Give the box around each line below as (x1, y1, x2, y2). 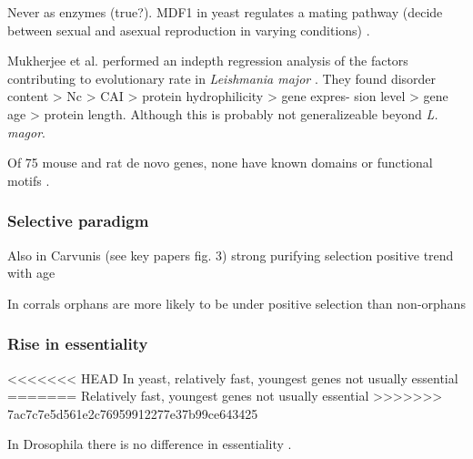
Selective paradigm (7, 209, 149, 232)
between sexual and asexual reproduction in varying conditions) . (7, 20, 370, 39)
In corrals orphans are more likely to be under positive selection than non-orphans (7, 293, 466, 312)
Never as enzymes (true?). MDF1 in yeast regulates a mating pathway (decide (7, 3, 443, 21)
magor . (7, 122, 46, 141)
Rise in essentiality (7, 332, 148, 355)
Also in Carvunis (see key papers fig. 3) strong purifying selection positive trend (7, 245, 454, 264)
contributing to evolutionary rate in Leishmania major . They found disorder (7, 68, 437, 87)
